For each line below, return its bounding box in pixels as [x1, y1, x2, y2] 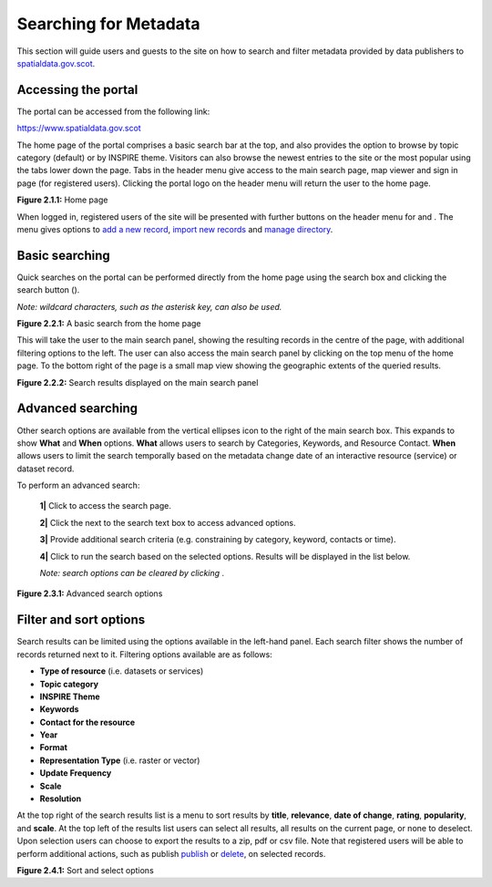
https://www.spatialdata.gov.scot [16, 123, 141, 134]
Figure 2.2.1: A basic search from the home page [16, 318, 201, 329]
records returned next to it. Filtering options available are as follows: [16, 648, 272, 660]
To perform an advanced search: [16, 480, 140, 491]
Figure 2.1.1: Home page [16, 194, 108, 205]
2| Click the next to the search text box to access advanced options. [39, 517, 296, 528]
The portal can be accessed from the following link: [16, 106, 210, 117]
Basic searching [16, 247, 111, 263]
